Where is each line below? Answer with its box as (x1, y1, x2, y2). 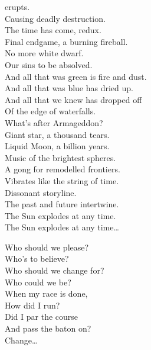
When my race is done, (5, 287, 88, 300)
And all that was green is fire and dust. (5, 70, 147, 82)
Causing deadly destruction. (5, 12, 106, 24)
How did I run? (5, 298, 60, 311)
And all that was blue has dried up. (5, 82, 133, 94)
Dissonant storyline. (5, 186, 77, 198)
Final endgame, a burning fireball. (5, 35, 128, 47)
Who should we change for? (5, 264, 104, 277)
